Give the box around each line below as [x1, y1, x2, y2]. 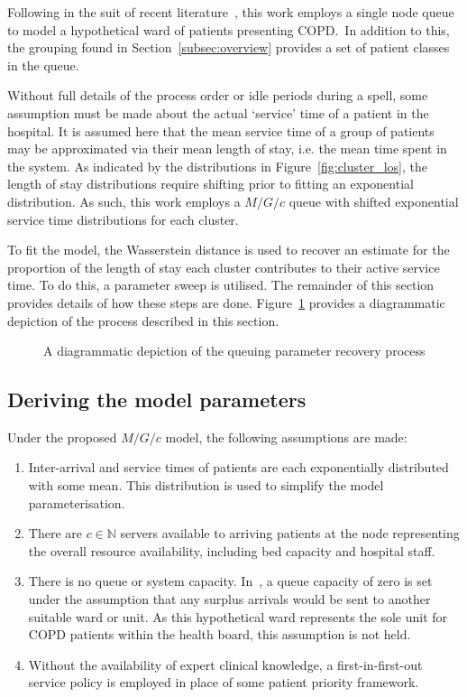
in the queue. [7, 55, 79, 74]
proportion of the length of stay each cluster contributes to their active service [7, 257, 440, 276]
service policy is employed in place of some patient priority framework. [28, 673, 419, 692]
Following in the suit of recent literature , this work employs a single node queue [7, 3, 454, 21]
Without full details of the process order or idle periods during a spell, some [7, 86, 428, 105]
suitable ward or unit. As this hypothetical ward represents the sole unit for [28, 607, 448, 626]
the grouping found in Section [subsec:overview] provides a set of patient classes [7, 38, 450, 57]
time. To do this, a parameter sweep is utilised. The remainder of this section [7, 275, 435, 294]
